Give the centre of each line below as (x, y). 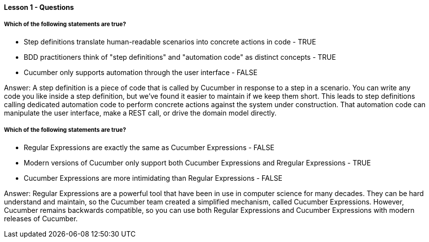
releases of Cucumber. (41, 218)
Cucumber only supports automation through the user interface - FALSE (141, 72)
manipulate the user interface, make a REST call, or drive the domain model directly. (140, 113)
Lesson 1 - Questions (39, 7)
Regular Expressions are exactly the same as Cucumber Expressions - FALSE (149, 147)
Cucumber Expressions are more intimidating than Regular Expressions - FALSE (153, 178)
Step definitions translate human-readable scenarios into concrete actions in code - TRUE (170, 41)
